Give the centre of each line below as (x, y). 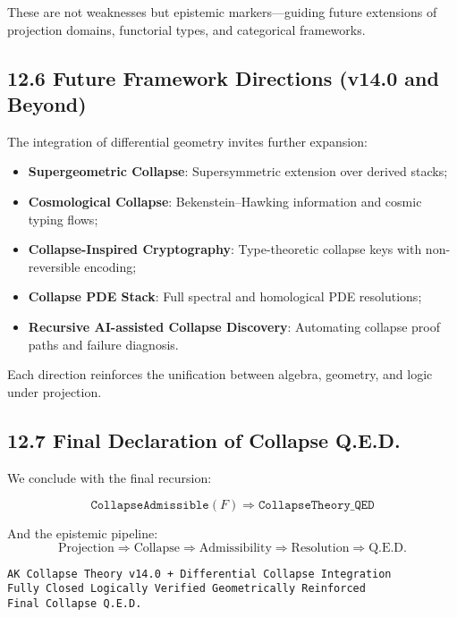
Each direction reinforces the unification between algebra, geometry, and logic (220, 374)
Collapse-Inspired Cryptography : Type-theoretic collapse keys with (225, 249)
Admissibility (235, 548)
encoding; (110, 266)
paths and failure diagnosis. (103, 344)
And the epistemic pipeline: (83, 533)
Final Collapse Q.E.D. (75, 604)
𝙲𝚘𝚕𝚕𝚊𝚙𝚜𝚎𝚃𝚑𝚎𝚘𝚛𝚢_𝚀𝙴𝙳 (316, 506)
